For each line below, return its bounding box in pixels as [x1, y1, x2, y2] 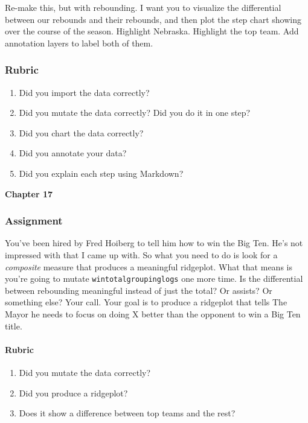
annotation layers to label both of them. [5, 36, 153, 49]
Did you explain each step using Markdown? [19, 167, 184, 179]
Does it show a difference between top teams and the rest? [19, 407, 236, 419]
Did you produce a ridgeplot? [19, 386, 128, 399]
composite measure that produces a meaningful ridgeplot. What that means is [5, 260, 292, 273]
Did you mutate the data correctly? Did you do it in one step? [19, 106, 251, 119]
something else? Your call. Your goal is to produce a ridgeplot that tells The [5, 296, 287, 308]
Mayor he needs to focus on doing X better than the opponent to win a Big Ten [5, 308, 301, 320]
